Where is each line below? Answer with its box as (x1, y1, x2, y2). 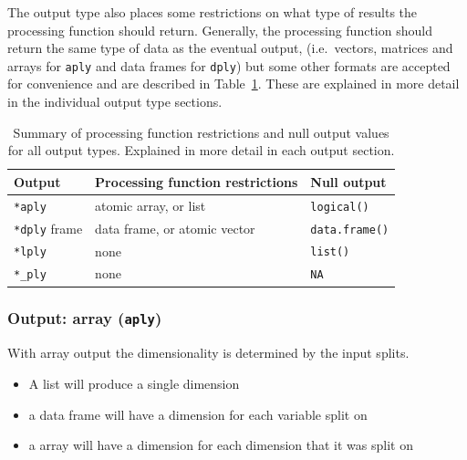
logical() (310, 200, 369, 214)
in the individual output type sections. (7, 92, 223, 111)
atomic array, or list (95, 195, 206, 214)
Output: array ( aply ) (7, 307, 162, 329)
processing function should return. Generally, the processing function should (7, 20, 432, 39)
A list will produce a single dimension (28, 373, 240, 392)
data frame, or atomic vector (95, 218, 255, 237)
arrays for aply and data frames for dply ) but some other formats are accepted (7, 56, 451, 75)
